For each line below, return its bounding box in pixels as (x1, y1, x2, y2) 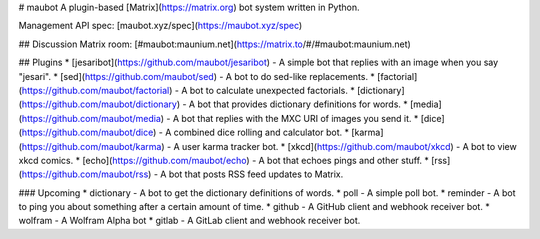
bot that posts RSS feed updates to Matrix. (168, 168, 344, 180)
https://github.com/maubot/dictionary (21, 98, 177, 110)
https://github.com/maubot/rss (21, 168, 149, 180)
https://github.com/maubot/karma (21, 140, 162, 152)
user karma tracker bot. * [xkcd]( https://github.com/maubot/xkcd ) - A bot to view (181, 140, 517, 152)
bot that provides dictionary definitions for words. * (196, 98, 409, 110)
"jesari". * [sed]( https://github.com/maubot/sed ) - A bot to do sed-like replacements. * (18, 70, 375, 82)
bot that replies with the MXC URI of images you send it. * (181, 112, 419, 124)
